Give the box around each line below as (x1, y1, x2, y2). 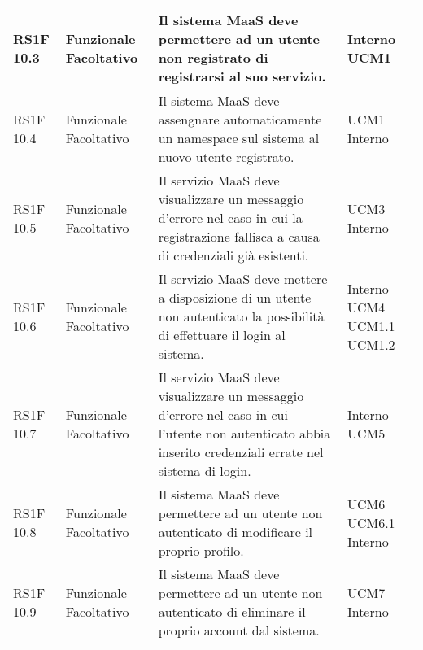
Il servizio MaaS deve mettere (158, 269, 328, 288)
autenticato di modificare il (158, 522, 313, 541)
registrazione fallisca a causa (158, 227, 320, 246)
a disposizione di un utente (158, 288, 312, 307)
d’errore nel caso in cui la (158, 208, 303, 227)
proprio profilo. (158, 541, 244, 560)
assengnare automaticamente (158, 110, 322, 129)
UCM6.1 (347, 513, 395, 532)
